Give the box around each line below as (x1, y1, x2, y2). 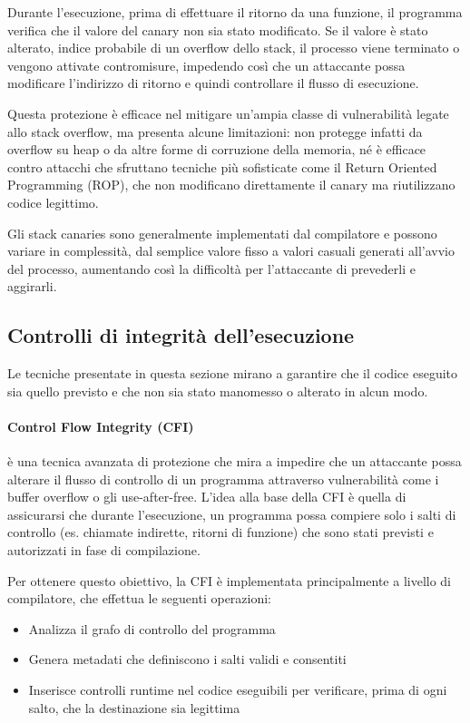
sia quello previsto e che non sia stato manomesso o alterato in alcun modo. (7, 381, 428, 400)
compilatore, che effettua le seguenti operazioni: (7, 589, 272, 608)
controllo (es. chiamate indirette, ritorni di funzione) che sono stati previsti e (7, 523, 434, 542)
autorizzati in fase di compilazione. (7, 541, 201, 560)
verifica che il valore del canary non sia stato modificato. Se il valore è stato (7, 20, 428, 39)
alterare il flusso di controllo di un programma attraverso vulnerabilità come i (7, 469, 439, 488)
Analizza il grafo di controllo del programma (28, 619, 276, 638)
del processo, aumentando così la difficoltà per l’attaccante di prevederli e (7, 259, 416, 278)
